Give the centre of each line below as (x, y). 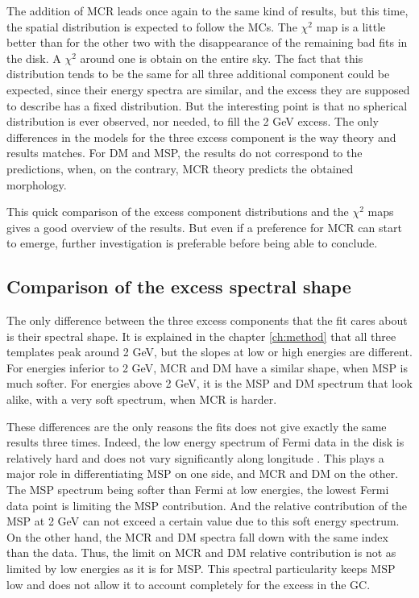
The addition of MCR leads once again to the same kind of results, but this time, (207, 10)
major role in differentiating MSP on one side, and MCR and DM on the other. (203, 473)
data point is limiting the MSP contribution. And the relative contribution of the (207, 505)
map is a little (351, 26)
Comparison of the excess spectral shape (179, 287)
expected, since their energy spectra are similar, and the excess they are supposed (208, 89)
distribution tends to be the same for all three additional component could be (198, 74)
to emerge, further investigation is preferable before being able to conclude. (192, 243)
